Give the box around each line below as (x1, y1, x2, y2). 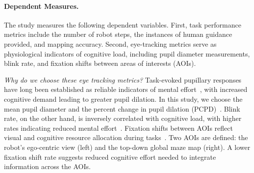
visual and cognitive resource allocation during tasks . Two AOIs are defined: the (4, 132, 248, 143)
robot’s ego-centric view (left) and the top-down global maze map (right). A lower (4, 142, 251, 152)
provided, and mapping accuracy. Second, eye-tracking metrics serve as (4, 38, 217, 49)
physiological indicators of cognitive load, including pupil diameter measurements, (4, 48, 250, 58)
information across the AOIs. (4, 161, 91, 172)
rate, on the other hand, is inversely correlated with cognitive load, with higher (4, 113, 242, 123)
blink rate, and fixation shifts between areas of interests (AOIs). (4, 58, 196, 68)
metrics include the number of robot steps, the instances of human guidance (4, 29, 232, 39)
